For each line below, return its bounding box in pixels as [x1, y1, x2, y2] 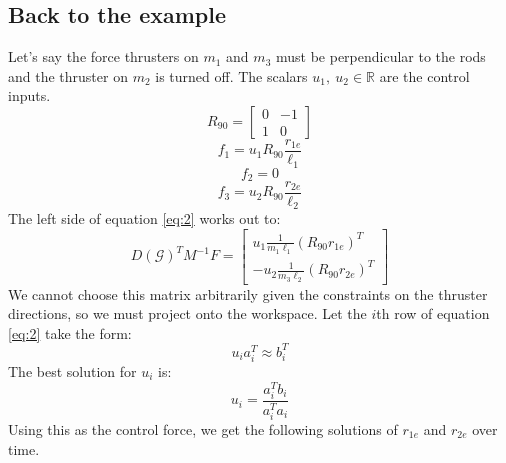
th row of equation [376, 303, 490, 324]
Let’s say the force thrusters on [8, 46, 199, 67]
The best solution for [8, 361, 137, 382]
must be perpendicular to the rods [275, 46, 486, 67]
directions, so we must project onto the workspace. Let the [8, 303, 367, 324]
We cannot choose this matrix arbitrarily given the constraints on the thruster [8, 283, 488, 304]
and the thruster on [8, 65, 128, 86]
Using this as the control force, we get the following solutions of [8, 418, 398, 439]
